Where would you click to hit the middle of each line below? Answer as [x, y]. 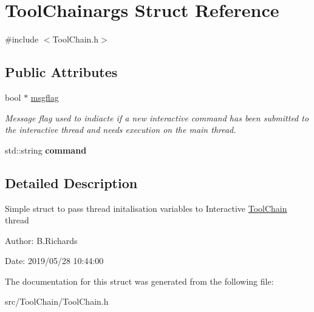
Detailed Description [71, 182]
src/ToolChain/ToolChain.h [57, 301]
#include [22, 39]
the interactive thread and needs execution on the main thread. [121, 130]
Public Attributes [61, 72]
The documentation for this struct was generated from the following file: [139, 281]
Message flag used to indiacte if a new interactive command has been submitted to [157, 117]
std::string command [46, 150]
